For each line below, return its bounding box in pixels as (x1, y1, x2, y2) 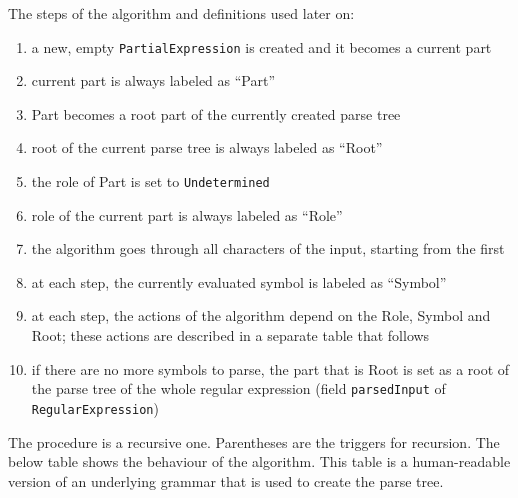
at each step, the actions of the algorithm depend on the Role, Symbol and (31, 305, 491, 326)
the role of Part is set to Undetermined (31, 171, 270, 192)
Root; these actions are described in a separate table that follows (31, 325, 430, 346)
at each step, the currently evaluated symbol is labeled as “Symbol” (31, 271, 447, 292)
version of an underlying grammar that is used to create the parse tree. (8, 470, 444, 491)
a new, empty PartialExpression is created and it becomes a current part (31, 36, 492, 57)
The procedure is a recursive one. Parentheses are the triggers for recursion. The (8, 431, 500, 452)
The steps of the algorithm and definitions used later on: (8, 3, 355, 23)
